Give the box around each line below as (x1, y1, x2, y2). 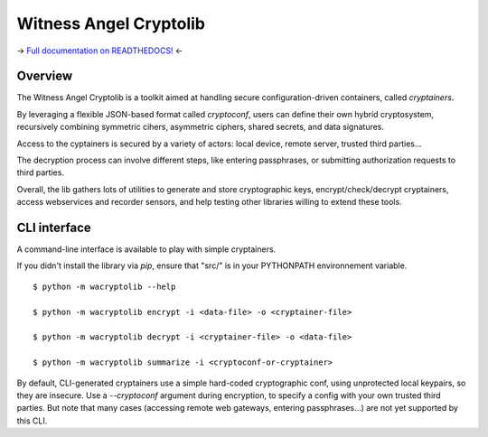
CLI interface (16, 220, 92, 235)
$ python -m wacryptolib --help (33, 281, 176, 292)
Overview (16, 69, 73, 84)
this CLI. (16, 415, 48, 426)
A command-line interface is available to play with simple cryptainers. (16, 244, 277, 255)
